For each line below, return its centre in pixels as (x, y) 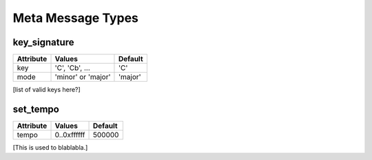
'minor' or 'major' (83, 77)
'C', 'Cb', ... (73, 68)
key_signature (44, 42)
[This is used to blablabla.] (50, 147)
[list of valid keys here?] (46, 90)
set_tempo (36, 109)
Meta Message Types (76, 18)
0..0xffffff (70, 135)
